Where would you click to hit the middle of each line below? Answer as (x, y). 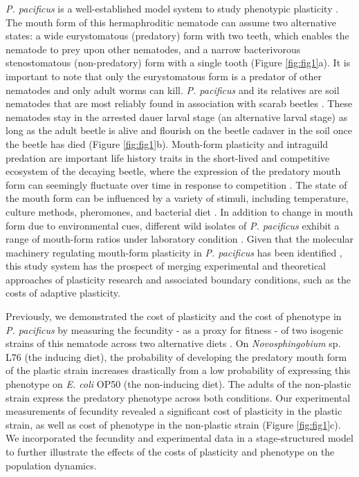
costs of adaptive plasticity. (63, 293)
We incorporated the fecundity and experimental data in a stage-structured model (179, 438)
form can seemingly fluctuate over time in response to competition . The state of (176, 184)
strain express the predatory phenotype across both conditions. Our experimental (178, 397)
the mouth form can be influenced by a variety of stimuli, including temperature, (177, 198)
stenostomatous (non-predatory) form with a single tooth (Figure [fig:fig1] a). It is (178, 63)
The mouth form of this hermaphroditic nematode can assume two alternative (171, 22)
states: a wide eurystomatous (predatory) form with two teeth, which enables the (177, 36)
